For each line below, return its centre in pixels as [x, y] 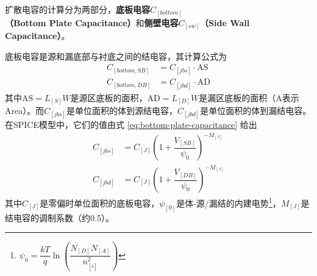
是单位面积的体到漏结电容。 [256, 111]
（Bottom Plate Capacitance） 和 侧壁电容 [92, 22]
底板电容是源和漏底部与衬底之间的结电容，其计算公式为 [116, 56]
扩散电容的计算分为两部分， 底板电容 [77, 9]
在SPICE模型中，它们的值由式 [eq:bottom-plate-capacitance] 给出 [131, 125]
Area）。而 [25, 111]
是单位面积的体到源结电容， [122, 111]
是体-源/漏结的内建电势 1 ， [229, 202]
